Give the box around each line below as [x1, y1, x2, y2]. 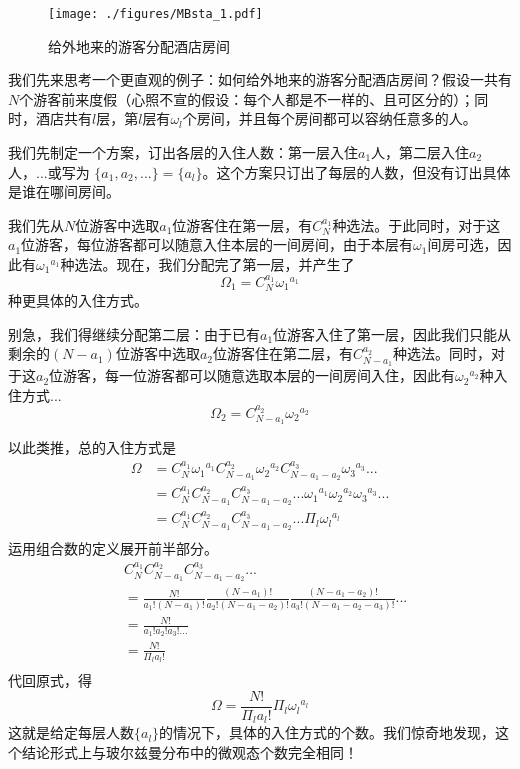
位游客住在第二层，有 [213, 343, 354, 364]
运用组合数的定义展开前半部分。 [8, 538, 218, 559]
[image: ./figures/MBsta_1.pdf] [48, 7, 263, 21]
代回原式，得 [8, 670, 92, 691]
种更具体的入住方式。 [8, 290, 148, 311]
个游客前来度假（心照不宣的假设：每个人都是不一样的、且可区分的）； [19, 88, 475, 109]
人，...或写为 [8, 161, 90, 182]
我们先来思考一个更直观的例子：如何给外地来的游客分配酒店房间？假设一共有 [8, 69, 512, 90]
